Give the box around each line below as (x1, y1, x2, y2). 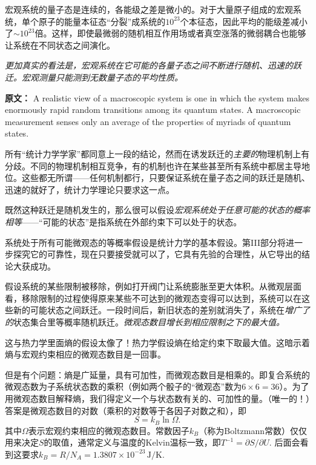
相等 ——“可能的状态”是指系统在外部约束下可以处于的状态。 (5, 215, 242, 228)
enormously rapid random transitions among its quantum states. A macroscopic (5, 103, 301, 116)
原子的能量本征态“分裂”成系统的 (38, 15, 166, 27)
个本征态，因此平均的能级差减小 (180, 15, 308, 27)
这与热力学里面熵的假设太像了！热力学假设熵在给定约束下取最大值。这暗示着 (5, 336, 310, 348)
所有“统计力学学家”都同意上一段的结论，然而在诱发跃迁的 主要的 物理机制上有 (5, 147, 310, 160)
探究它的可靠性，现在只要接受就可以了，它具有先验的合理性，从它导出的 (13, 248, 301, 260)
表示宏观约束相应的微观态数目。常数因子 (28, 424, 189, 436)
